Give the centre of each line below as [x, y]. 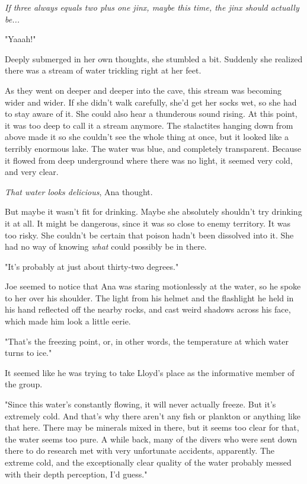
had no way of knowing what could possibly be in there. [106, 246]
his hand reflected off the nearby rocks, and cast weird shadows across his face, [148, 309]
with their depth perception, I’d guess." [76, 474]
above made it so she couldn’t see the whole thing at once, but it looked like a [147, 137]
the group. [24, 384]
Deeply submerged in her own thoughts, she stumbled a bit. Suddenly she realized [154, 58]
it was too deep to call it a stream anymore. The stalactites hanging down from [149, 125]
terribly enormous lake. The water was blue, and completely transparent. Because [153, 148]
